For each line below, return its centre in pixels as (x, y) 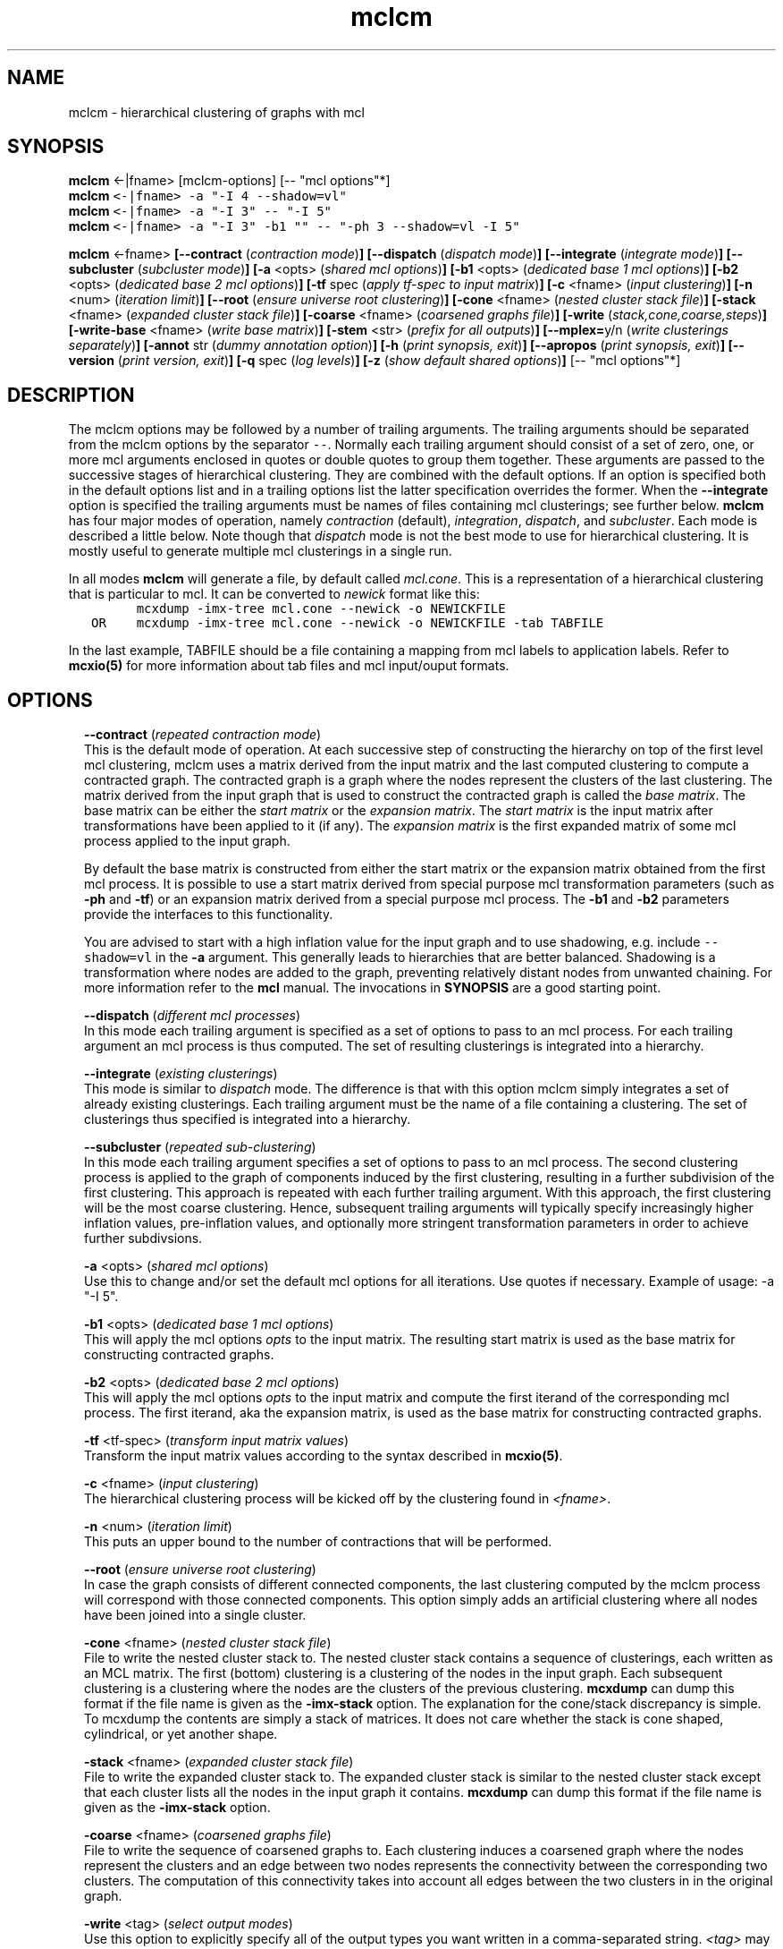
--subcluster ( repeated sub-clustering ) (200, 1147)
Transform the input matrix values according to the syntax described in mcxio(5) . (324, 1456)
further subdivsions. (143, 1238)
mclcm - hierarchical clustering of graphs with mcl (216, 112)
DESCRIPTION (71, 395)
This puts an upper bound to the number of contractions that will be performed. (318, 1542)
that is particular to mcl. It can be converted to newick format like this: (274, 594)
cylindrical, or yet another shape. (181, 1734)
